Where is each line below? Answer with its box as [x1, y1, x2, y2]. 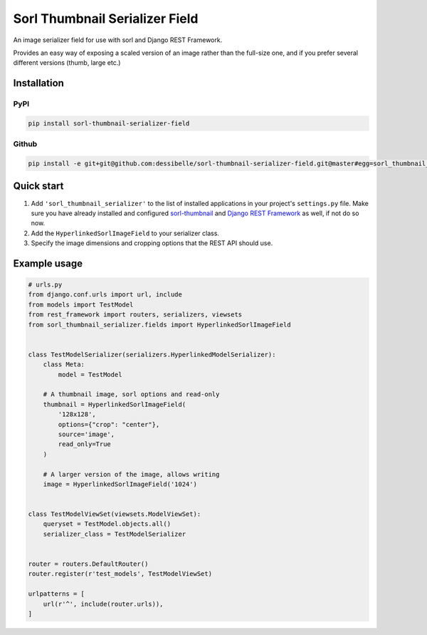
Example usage [13, 257, 83, 269]
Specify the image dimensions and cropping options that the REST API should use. [31, 239, 273, 247]
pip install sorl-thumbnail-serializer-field [28, 119, 190, 128]
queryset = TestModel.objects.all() [43, 520, 171, 528]
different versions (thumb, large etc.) [13, 58, 121, 67]
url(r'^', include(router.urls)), [43, 599, 164, 608]
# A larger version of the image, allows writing [43, 470, 220, 478]
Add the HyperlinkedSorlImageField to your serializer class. [31, 229, 220, 237]
